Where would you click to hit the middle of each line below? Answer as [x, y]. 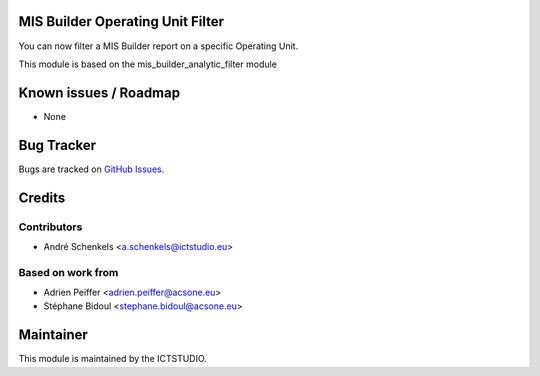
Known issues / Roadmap [99, 92]
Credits [42, 197]
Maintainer [53, 335]
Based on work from [68, 272]
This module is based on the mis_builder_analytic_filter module [147, 64]
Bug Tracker [57, 145]
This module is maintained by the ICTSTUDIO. [112, 359]
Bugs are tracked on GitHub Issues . [91, 169]
